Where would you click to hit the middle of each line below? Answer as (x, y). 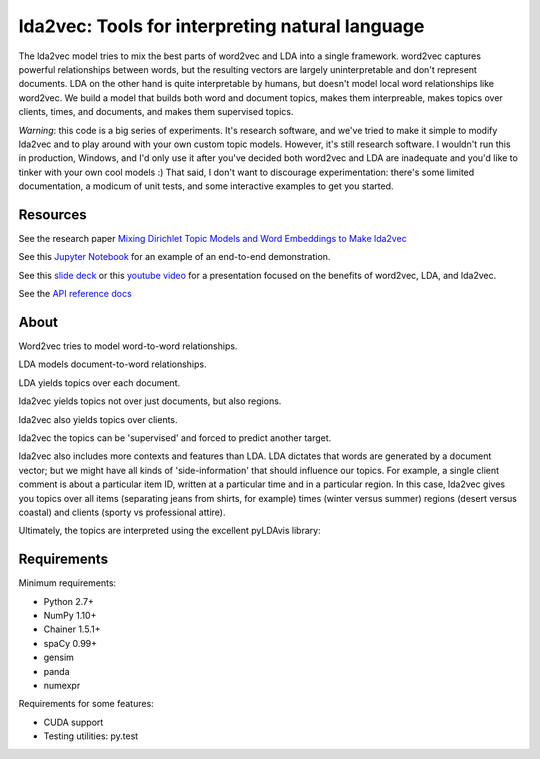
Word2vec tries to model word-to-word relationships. (128, 346)
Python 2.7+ (69, 601)
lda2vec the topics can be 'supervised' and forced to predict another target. (175, 438)
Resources (52, 214)
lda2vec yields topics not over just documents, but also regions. (150, 401)
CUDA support (73, 722)
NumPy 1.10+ (70, 616)
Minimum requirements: (67, 583)
